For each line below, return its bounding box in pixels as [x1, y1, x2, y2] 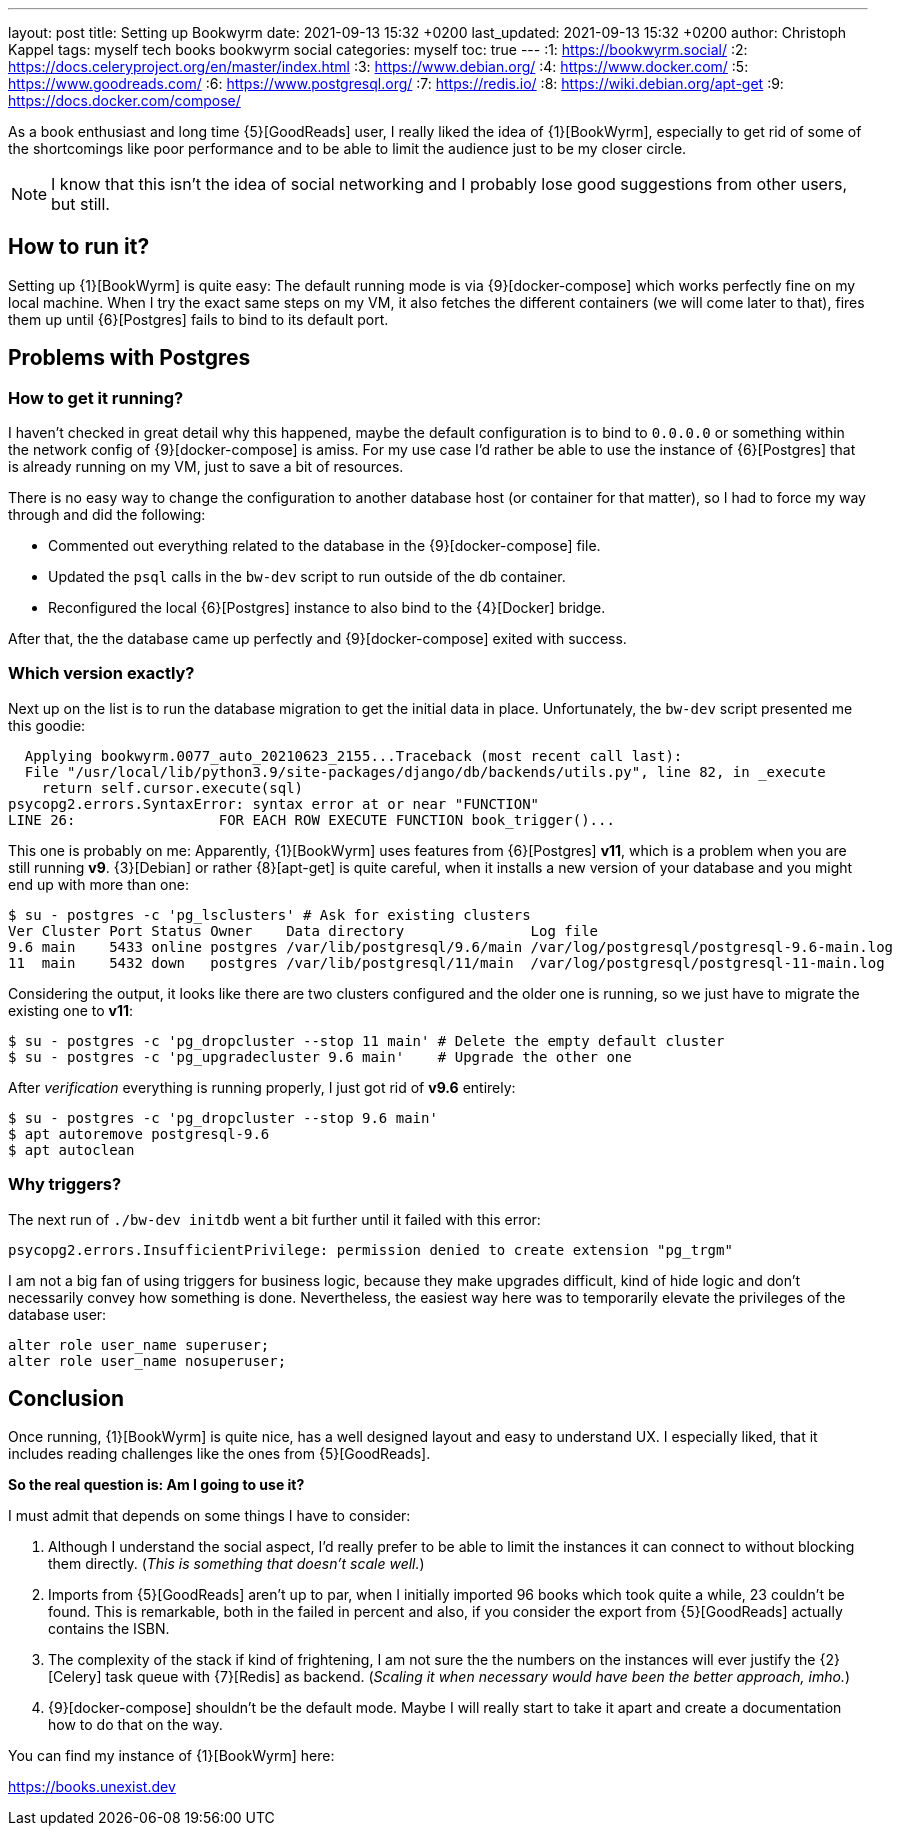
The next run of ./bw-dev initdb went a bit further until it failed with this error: [8, 1210, 541, 1228]
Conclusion [8, 1385, 125, 1411]
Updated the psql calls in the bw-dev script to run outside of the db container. [48, 568, 566, 586]
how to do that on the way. [48, 1716, 223, 1734]
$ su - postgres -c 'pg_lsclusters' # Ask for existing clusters [8, 906, 531, 923]
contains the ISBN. [48, 1620, 170, 1638]
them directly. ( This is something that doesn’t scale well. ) [48, 1555, 425, 1573]
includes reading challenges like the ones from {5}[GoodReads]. [8, 1445, 431, 1463]
